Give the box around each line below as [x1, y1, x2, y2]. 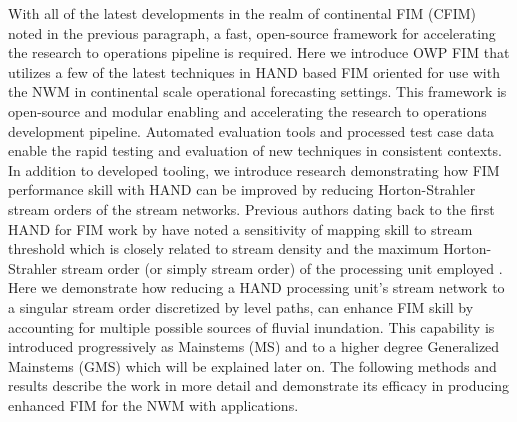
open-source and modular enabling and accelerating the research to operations [8, 100, 487, 121]
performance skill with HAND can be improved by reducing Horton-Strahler [8, 179, 476, 200]
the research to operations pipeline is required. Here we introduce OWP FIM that [8, 42, 510, 63]
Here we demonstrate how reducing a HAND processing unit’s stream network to [8, 277, 505, 298]
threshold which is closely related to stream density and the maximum [8, 238, 439, 259]
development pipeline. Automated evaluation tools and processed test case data [8, 120, 495, 141]
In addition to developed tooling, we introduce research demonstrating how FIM [8, 159, 500, 180]
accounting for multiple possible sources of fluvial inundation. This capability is [8, 316, 495, 337]
